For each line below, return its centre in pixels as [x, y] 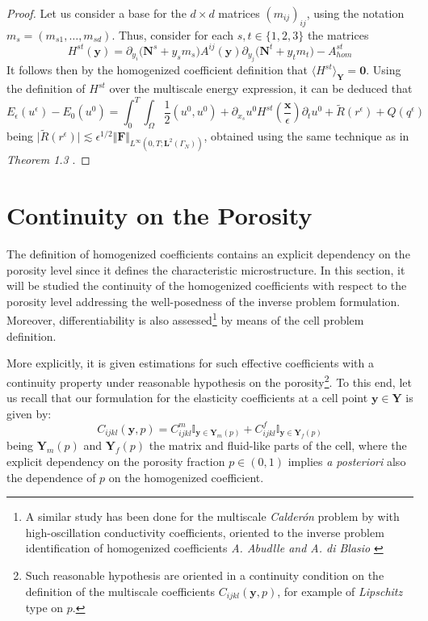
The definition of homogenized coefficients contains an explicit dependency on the [208, 254]
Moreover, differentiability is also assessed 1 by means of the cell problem [185, 319]
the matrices [338, 34]
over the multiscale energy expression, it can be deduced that [261, 88]
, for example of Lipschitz [340, 591]
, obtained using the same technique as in [306, 136]
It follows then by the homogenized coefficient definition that [157, 70]
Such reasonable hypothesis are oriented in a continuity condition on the [205, 575]
